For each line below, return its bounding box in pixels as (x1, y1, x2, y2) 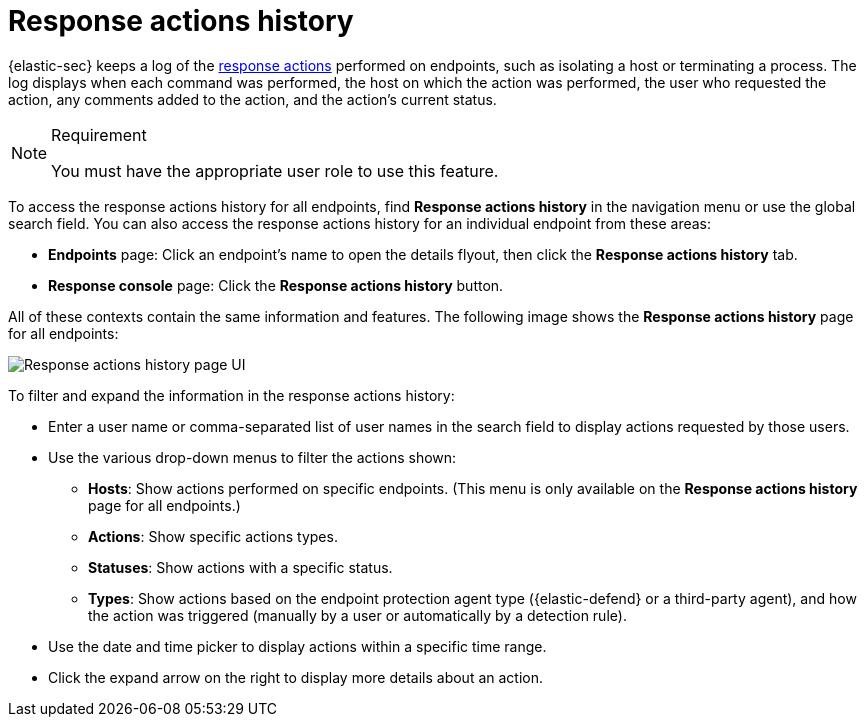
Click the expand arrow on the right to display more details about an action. (48, 668, 544, 686)
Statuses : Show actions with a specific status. (88, 558, 393, 576)
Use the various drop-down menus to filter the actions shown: (48, 448, 457, 466)
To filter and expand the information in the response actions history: (8, 386, 455, 404)
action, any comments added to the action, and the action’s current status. (8, 90, 497, 108)
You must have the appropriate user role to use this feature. (51, 160, 499, 181)
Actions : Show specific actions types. (88, 527, 338, 545)
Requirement (51, 124, 147, 145)
